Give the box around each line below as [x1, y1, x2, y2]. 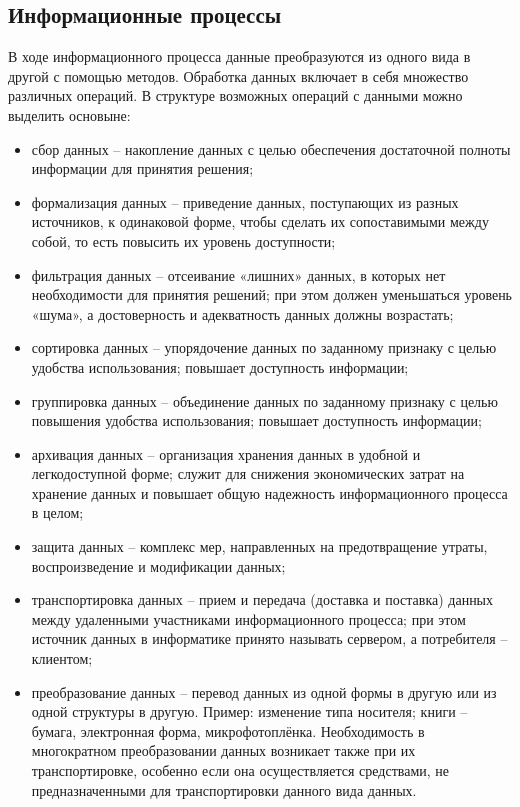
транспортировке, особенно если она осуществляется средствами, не [31, 760, 450, 781]
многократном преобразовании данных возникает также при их [31, 740, 416, 761]
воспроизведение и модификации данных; [31, 555, 286, 576]
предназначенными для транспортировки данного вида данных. [31, 779, 417, 800]
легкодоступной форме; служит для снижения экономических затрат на [31, 463, 465, 484]
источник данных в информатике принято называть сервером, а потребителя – [31, 628, 508, 649]
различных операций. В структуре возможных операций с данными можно [8, 85, 463, 106]
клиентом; [31, 648, 93, 669]
